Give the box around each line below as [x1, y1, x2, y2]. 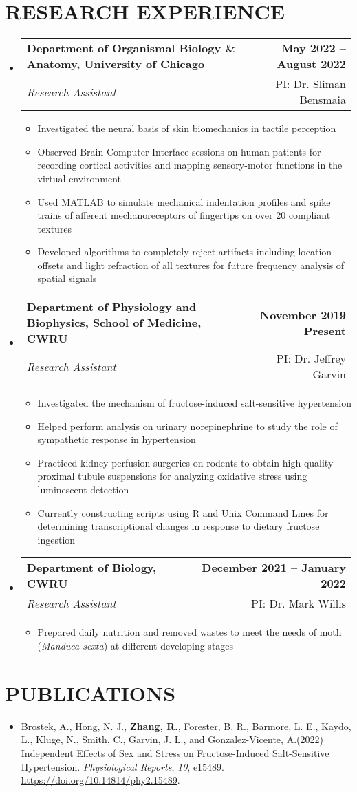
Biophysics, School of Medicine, [26, 314, 202, 331]
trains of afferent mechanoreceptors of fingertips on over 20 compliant [37, 208, 331, 222]
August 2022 [277, 56, 346, 72]
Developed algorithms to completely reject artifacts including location [37, 244, 332, 259]
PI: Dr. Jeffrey [276, 350, 346, 367]
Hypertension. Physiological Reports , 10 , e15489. [21, 759, 224, 773]
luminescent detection [37, 482, 129, 497]
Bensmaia [299, 92, 346, 108]
